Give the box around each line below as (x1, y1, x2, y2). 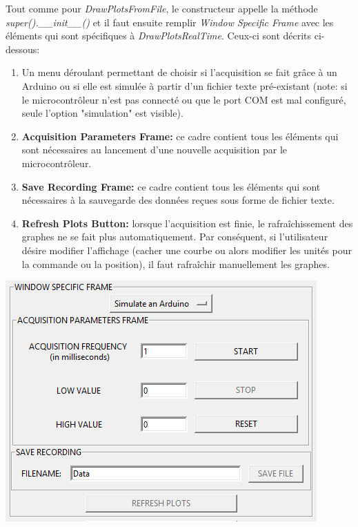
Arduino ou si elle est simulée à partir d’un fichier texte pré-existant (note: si (21, 78, 348, 93)
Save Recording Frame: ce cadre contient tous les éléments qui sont (21, 179, 321, 193)
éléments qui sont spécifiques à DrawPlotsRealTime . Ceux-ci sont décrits (6, 28, 312, 43)
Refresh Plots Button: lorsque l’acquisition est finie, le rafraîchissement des (21, 215, 353, 230)
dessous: (6, 41, 40, 56)
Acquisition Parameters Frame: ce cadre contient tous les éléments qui (21, 128, 339, 143)
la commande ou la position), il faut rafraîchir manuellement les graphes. (21, 256, 330, 271)
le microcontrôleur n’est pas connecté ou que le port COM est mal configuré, (21, 92, 346, 106)
